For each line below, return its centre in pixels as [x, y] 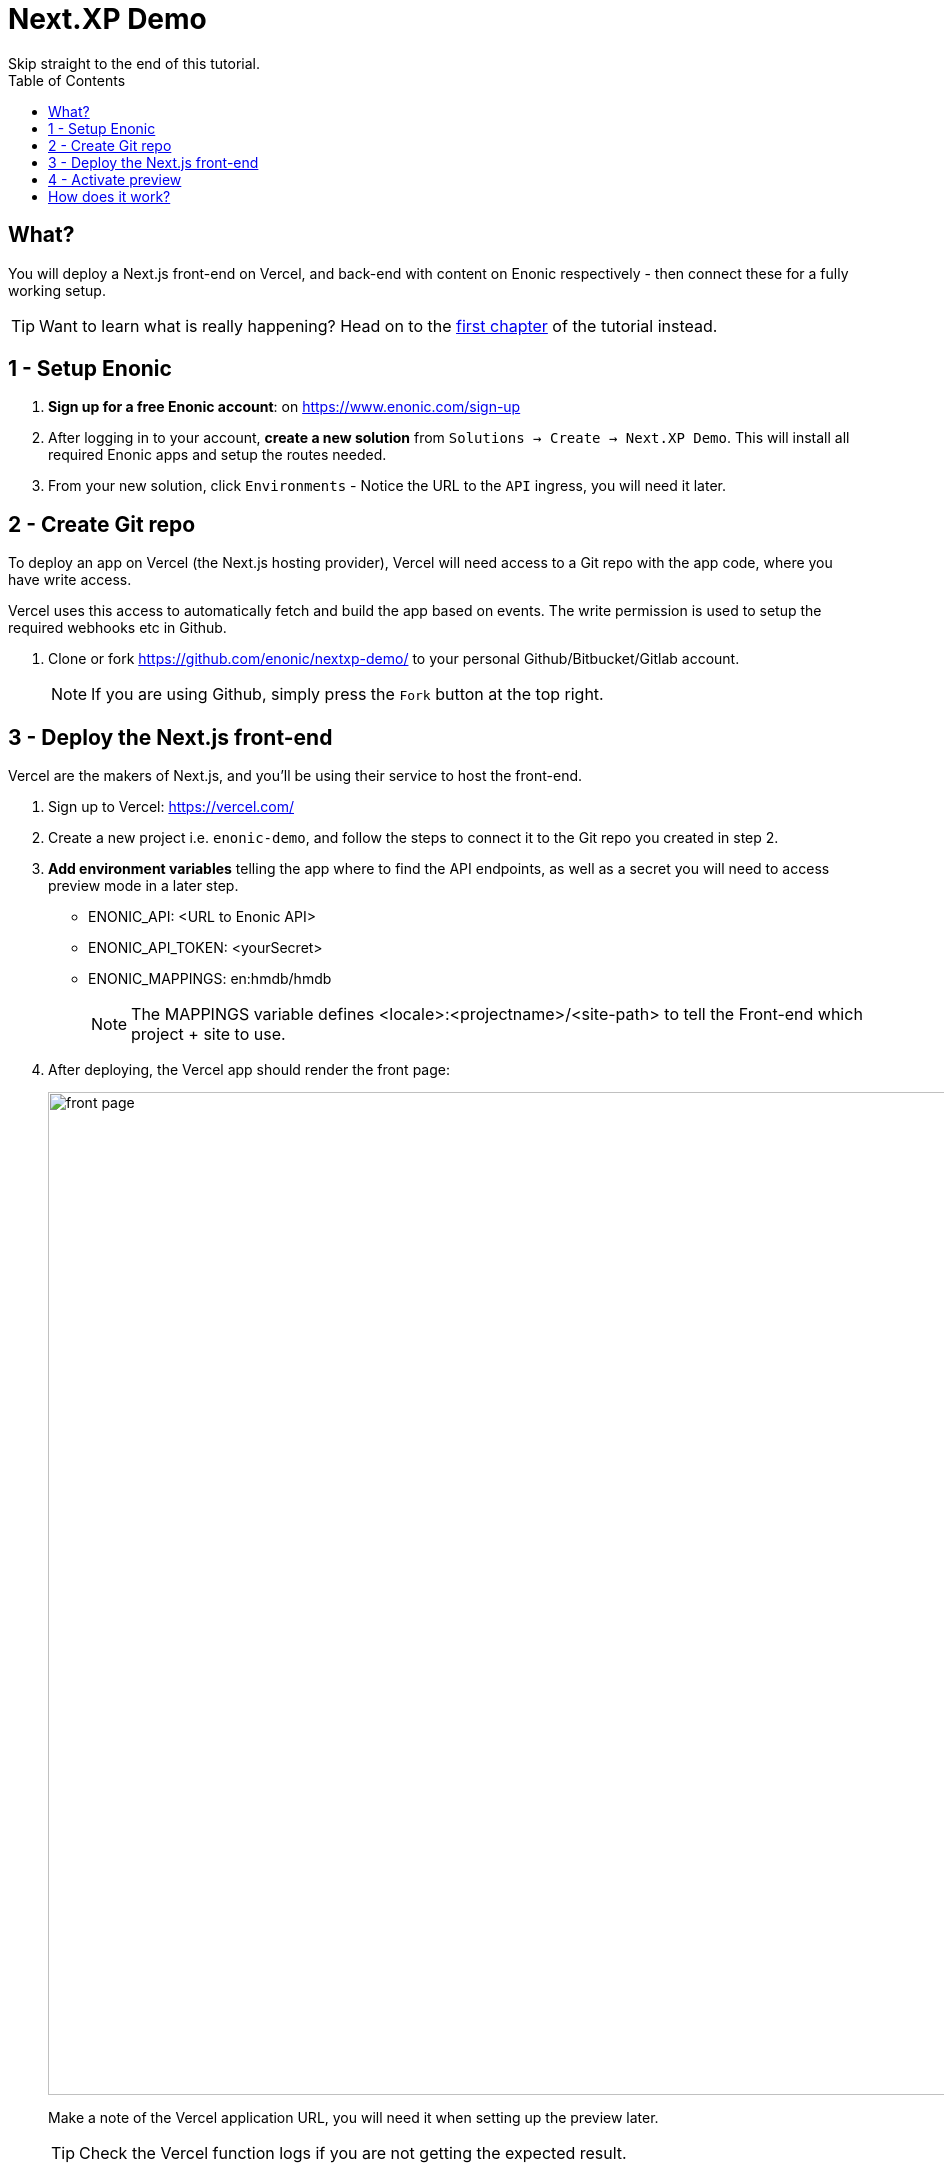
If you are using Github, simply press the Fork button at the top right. [347, 694]
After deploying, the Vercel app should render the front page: [249, 1070]
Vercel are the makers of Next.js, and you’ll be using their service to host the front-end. [295, 776]
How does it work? [109, 196]
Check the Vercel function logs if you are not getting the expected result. [353, 2153]
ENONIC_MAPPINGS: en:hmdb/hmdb [210, 979]
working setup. [57, 290]
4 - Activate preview [115, 179]
